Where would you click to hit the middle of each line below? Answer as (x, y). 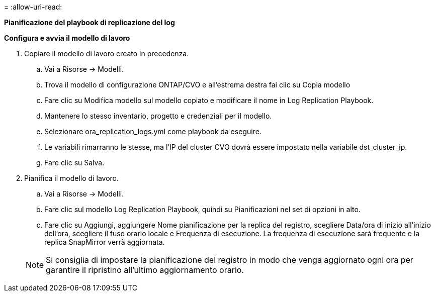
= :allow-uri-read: (33, 7)
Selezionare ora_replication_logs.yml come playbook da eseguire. (153, 131)
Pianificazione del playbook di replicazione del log (90, 22)
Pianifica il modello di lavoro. (71, 178)
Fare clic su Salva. (74, 163)
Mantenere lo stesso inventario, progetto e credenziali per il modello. (158, 116)
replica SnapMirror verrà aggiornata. (105, 242)
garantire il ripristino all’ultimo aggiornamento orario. (145, 270)
